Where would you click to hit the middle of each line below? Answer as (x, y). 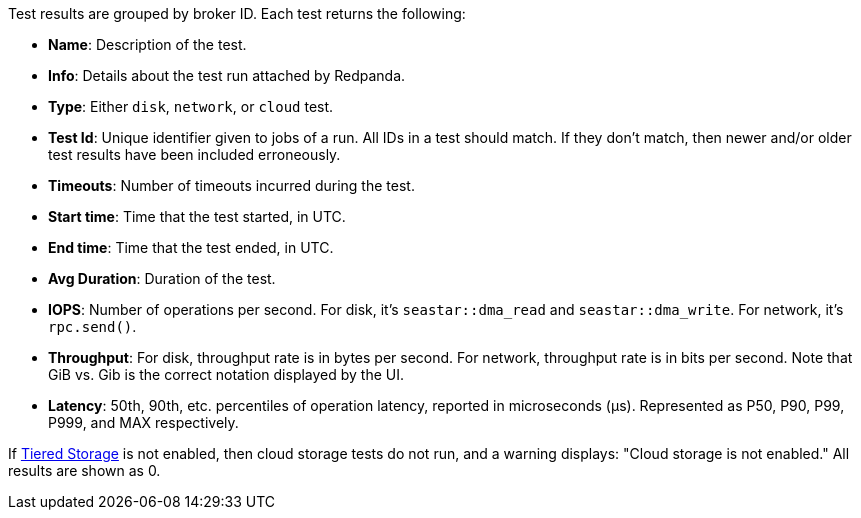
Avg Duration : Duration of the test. (162, 278)
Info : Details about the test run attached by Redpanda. (227, 75)
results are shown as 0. (84, 470)
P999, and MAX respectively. (143, 422)
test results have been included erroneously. (194, 154)
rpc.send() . (92, 326)
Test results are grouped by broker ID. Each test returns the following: (237, 13)
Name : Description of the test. (147, 44)
